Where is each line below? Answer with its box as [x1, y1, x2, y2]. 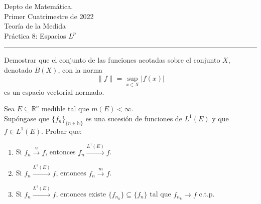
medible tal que [41, 103, 89, 114]
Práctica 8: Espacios [4, 30, 66, 41]
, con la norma [58, 64, 103, 75]
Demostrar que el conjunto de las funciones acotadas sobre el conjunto [4, 55, 220, 65]
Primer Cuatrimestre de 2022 [4, 11, 94, 21]
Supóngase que [4, 113, 50, 123]
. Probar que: [41, 125, 82, 136]
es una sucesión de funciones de [85, 113, 182, 123]
